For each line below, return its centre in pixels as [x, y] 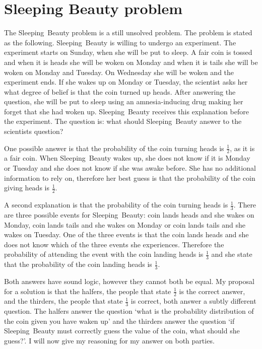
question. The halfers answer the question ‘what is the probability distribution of [129, 311]
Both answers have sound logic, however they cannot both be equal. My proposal [129, 281]
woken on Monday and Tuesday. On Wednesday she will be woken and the [119, 72]
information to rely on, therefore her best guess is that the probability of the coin [130, 178]
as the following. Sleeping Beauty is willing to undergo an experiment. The [120, 42]
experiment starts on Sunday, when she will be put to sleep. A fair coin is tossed [128, 52]
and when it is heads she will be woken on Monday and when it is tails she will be [131, 62]
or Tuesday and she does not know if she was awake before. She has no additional [130, 168]
